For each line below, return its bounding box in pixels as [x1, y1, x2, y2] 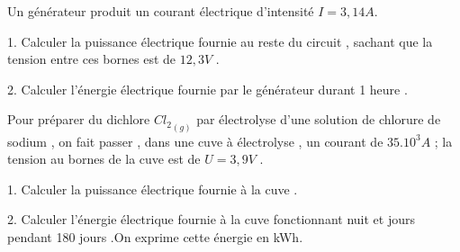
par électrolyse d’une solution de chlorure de [196, 110, 441, 129]
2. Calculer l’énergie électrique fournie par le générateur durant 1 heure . [7, 79, 408, 98]
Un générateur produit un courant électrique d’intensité [7, 2, 314, 20]
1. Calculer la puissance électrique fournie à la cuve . [7, 179, 298, 198]
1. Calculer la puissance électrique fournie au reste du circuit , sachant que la [7, 31, 433, 50]
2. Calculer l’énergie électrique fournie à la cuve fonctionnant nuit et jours [7, 210, 415, 229]
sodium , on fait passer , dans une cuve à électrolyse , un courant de [7, 131, 383, 150]
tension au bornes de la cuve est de [7, 149, 201, 168]
